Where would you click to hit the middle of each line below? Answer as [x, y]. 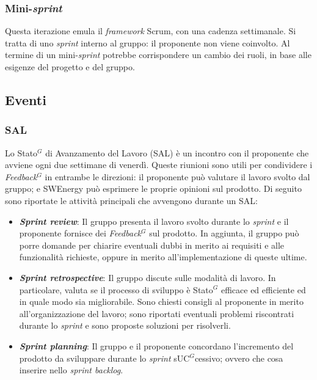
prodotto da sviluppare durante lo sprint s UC [104, 358]
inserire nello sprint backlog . [71, 370]
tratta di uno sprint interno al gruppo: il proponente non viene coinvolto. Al [148, 42]
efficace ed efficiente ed [263, 289]
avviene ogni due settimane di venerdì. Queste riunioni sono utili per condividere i [159, 165]
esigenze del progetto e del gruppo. [70, 67]
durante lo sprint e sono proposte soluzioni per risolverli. [125, 325]
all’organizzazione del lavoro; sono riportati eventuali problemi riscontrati [157, 313]
